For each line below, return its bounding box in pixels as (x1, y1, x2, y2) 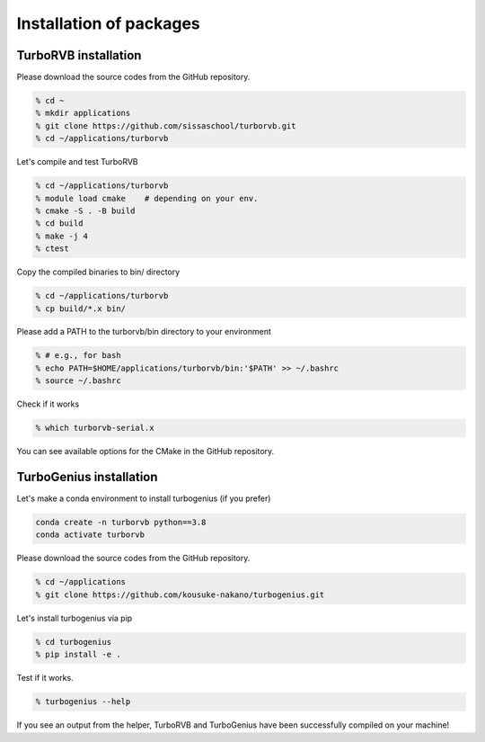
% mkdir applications (35, 108, 131, 119)
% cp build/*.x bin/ (35, 303, 126, 314)
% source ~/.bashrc (35, 376, 121, 386)
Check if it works (16, 398, 80, 409)
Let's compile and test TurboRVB (16, 156, 138, 167)
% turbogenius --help (35, 697, 131, 707)
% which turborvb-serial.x (35, 423, 154, 434)
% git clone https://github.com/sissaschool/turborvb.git (35, 121, 296, 130)
